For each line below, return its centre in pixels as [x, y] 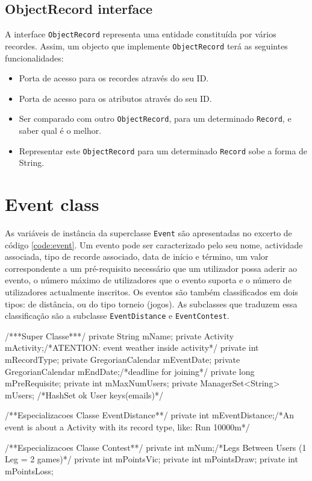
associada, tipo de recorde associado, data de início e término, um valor [137, 256]
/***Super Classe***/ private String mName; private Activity [120, 335]
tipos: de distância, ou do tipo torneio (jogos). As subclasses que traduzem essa [151, 303]
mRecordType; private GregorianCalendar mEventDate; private [123, 359]
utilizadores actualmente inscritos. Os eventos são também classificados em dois [151, 291]
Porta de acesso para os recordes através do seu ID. [114, 78]
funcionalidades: [34, 58]
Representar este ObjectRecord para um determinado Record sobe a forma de [163, 150]
